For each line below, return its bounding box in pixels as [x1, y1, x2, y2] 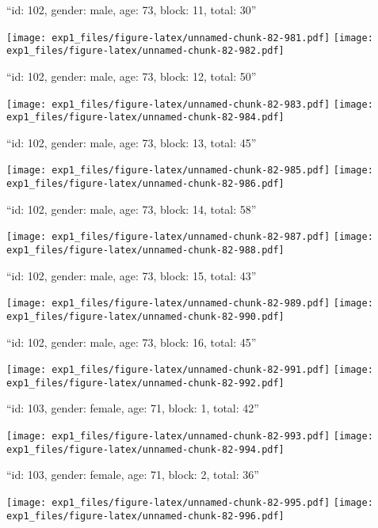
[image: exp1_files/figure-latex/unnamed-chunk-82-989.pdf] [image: [6, 298, 373, 310]
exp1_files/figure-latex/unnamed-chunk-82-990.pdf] [6, 310, 284, 322]
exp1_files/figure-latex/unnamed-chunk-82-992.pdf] [6, 377, 284, 389]
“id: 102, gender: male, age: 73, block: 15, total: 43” [6, 267, 257, 283]
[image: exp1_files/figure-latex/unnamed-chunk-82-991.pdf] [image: [6, 364, 373, 376]
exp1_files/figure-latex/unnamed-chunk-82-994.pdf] [6, 443, 284, 455]
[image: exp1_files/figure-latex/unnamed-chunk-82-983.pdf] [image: [6, 98, 373, 110]
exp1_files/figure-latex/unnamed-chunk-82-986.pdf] [6, 178, 284, 190]
